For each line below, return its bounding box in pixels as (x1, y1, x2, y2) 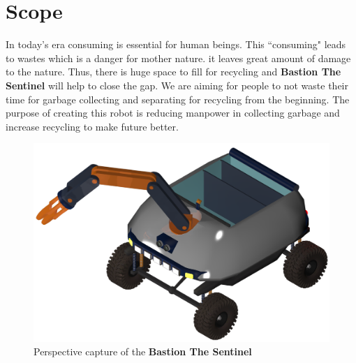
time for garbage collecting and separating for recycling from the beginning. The (6, 91, 350, 106)
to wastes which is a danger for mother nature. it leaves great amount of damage (6, 50, 351, 65)
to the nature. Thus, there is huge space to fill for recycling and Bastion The (6, 64, 341, 79)
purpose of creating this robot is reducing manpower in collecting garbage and (6, 105, 340, 120)
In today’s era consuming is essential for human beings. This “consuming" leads (6, 37, 346, 52)
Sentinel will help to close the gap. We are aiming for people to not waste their (6, 77, 348, 92)
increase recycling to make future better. (6, 119, 179, 133)
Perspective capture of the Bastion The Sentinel (34, 344, 252, 359)
